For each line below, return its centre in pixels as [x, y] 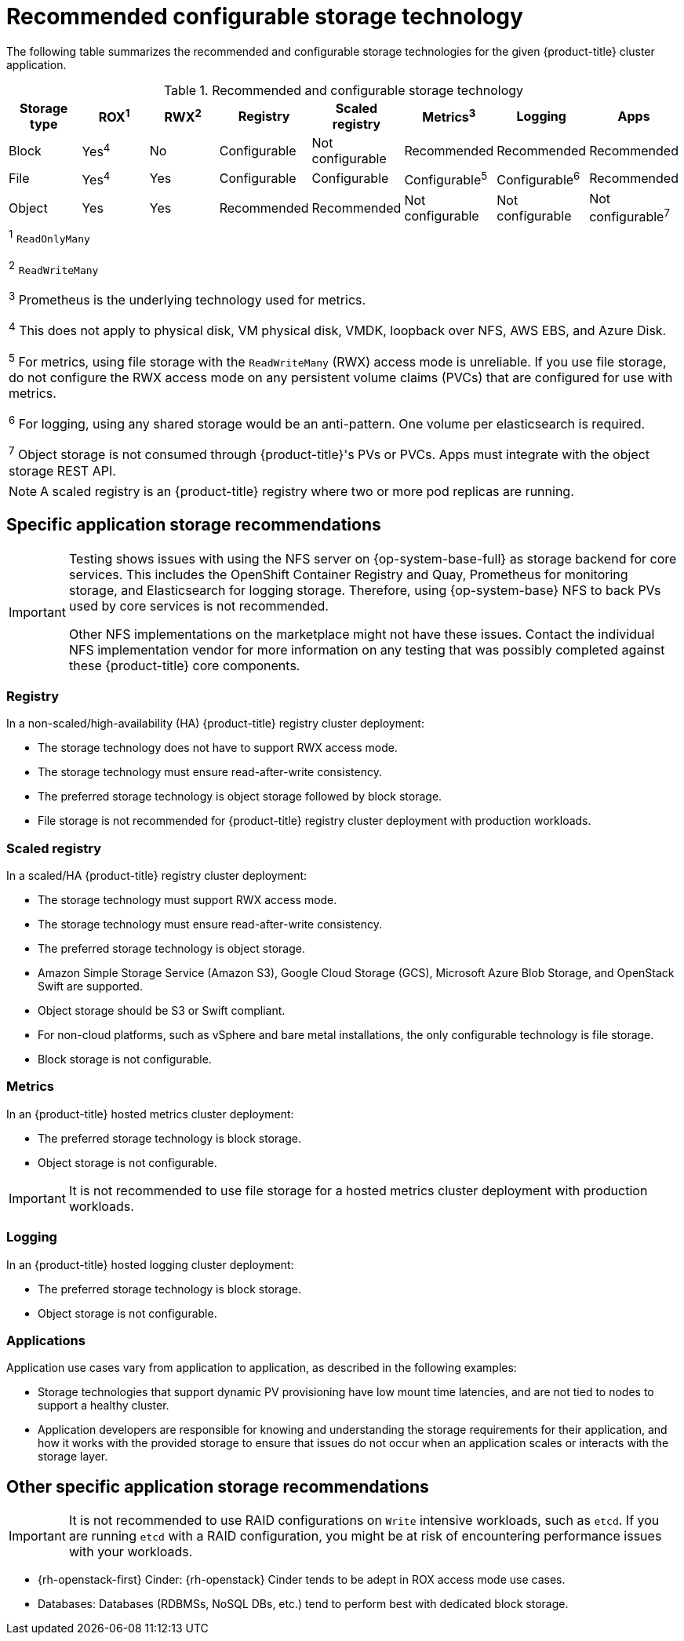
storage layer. [73, 1457]
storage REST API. [62, 470]
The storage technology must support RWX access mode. [187, 900]
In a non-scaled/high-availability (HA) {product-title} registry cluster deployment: [215, 724]
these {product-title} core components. [184, 665]
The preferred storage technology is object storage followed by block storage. [240, 797]
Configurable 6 [538, 179]
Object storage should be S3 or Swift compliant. [162, 1011]
